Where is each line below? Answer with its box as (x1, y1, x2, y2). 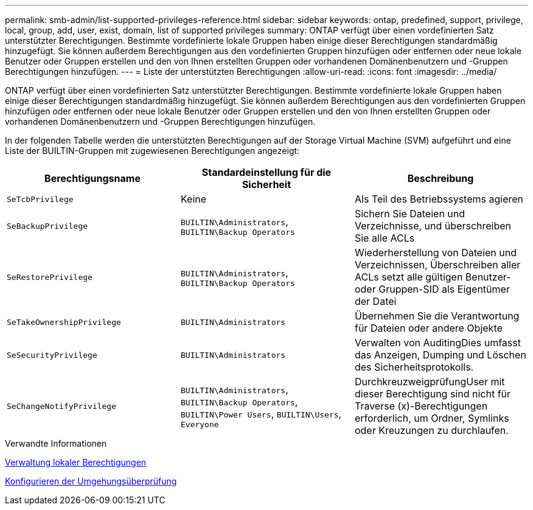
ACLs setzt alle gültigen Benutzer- (354, 271, 511, 283)
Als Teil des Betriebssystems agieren (354, 193, 523, 205)
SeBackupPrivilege (7, 221, 88, 231)
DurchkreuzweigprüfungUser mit (354, 376, 505, 388)
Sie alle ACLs (354, 232, 415, 244)
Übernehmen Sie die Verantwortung (354, 310, 520, 322)
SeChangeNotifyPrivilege (7, 401, 117, 411)
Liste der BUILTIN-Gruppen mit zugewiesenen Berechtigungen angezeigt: (5, 145, 300, 156)
